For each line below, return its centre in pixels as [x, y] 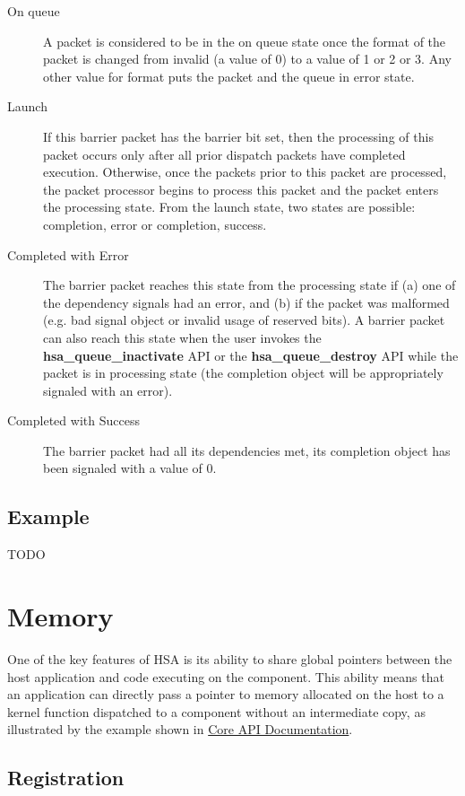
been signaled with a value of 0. [130, 468]
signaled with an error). [108, 390]
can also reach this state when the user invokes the [182, 337]
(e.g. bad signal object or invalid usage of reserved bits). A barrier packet [244, 320]
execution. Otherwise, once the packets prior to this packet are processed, [245, 172]
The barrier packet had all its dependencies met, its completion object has [247, 450]
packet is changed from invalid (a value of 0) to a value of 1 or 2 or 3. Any [247, 59]
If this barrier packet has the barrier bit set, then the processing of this [238, 136]
